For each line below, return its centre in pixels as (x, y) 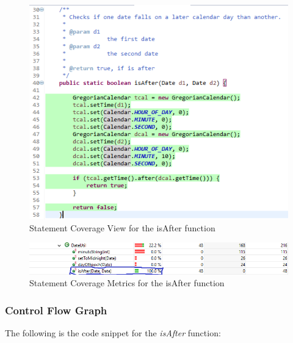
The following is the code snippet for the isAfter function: (113, 332)
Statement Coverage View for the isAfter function (122, 227)
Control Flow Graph (56, 310)
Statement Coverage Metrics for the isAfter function (127, 283)
